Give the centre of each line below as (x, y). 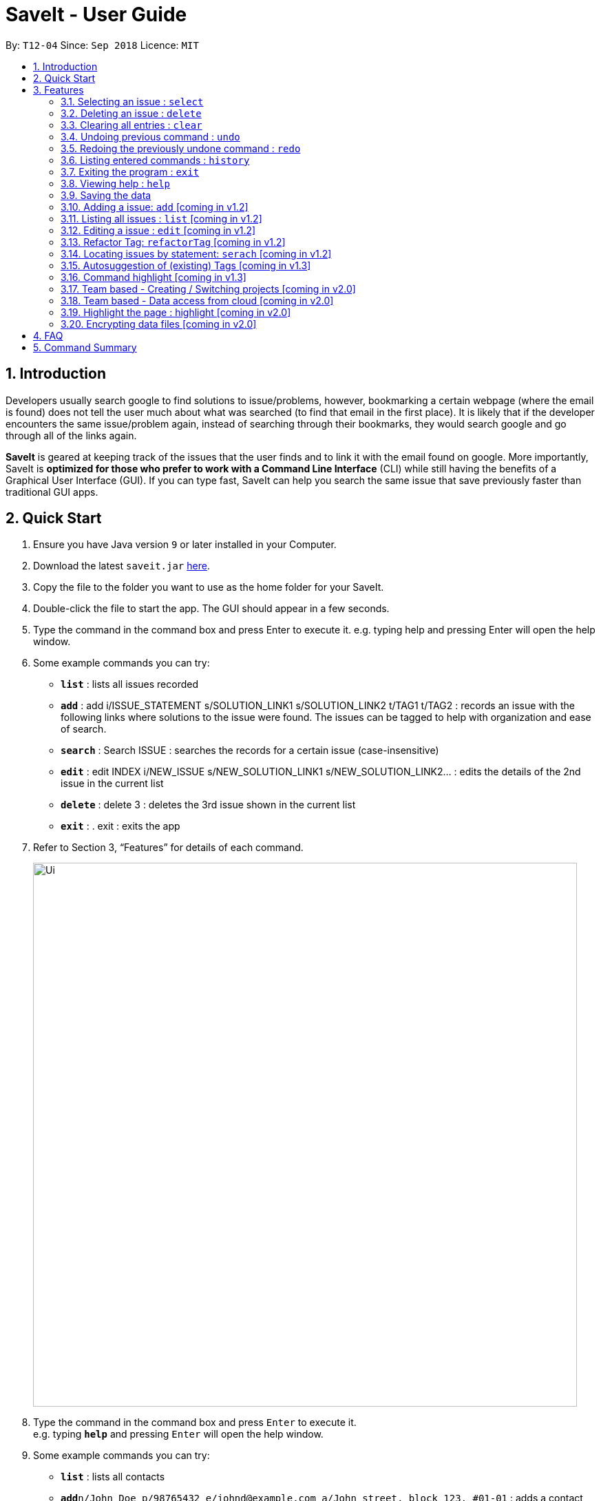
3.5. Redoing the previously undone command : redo (181, 148)
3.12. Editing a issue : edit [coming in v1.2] (158, 230)
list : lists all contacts (113, 1477)
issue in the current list (112, 784)
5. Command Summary (85, 347)
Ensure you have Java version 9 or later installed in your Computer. (185, 545)
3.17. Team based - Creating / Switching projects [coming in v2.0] (208, 288)
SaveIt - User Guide (96, 14)
